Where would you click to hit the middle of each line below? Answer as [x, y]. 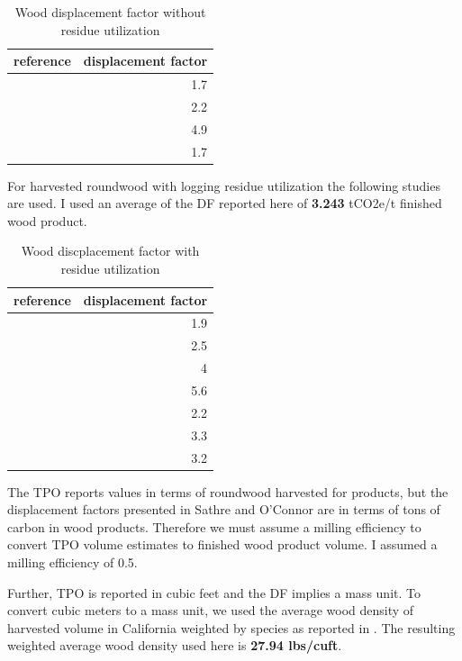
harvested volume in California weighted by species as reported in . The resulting [231, 627]
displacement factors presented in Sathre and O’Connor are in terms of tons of [224, 509]
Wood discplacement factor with [110, 251]
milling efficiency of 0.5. [72, 562]
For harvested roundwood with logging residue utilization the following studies [224, 185]
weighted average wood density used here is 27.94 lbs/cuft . [175, 645]
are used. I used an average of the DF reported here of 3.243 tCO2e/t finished [225, 203]
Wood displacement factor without [110, 12]
